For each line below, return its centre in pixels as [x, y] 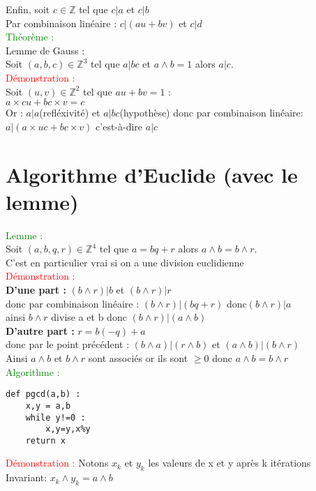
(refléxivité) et [70, 113]
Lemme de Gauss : [45, 50]
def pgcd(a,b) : [43, 394]
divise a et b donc [89, 317]
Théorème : [30, 37]
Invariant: [27, 477]
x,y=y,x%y [68, 429]
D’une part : [36, 290]
